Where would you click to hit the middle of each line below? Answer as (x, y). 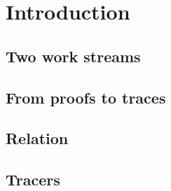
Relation (37, 138)
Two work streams (73, 56)
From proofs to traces (86, 97)
